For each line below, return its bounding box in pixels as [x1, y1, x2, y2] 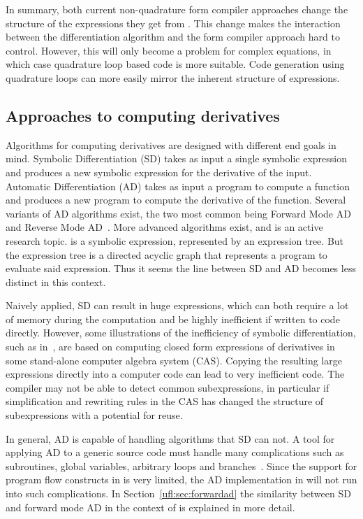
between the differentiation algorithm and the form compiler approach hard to [6, 29, 340, 44]
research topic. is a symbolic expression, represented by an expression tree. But [6, 233, 344, 248]
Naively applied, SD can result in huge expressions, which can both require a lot [6, 298, 349, 313]
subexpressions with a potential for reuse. [6, 408, 183, 422]
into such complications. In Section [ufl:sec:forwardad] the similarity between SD [6, 486, 351, 501]
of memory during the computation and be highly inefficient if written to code [6, 311, 340, 326]
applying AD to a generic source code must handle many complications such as [6, 445, 344, 460]
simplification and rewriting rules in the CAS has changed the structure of [6, 394, 324, 408]
